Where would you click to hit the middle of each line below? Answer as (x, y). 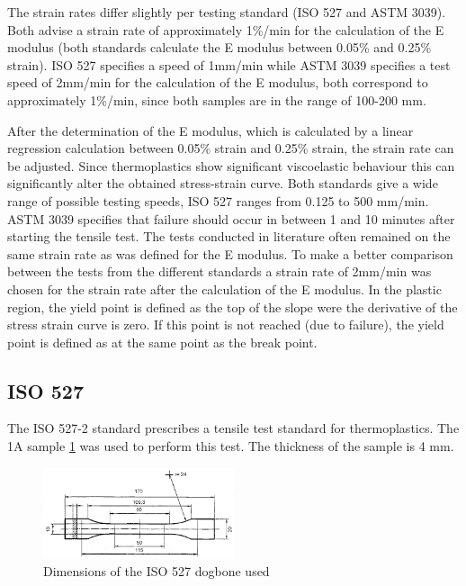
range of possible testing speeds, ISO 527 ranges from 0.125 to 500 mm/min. (218, 200)
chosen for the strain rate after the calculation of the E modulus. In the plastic (224, 288)
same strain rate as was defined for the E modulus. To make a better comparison (230, 253)
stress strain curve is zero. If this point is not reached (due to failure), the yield (226, 325)
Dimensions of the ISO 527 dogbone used (157, 571)
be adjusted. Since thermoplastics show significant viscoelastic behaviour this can (231, 165)
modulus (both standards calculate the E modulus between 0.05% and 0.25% (220, 47)
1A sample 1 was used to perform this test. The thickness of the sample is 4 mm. (231, 446)
